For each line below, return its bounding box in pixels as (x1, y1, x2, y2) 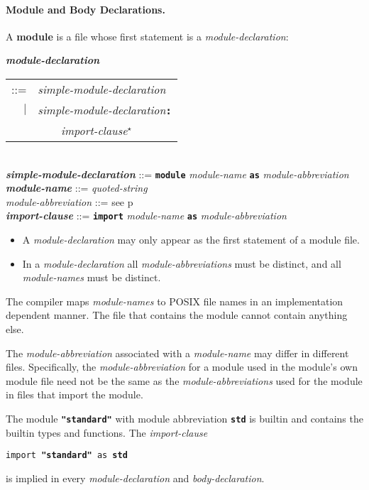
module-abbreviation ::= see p (6, 194, 133, 209)
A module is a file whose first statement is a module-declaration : (6, 28, 289, 43)
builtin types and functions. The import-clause (6, 425, 208, 440)
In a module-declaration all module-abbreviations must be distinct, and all (22, 256, 341, 271)
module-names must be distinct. (22, 270, 161, 285)
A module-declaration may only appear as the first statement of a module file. (22, 232, 360, 247)
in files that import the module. (6, 387, 143, 402)
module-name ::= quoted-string (6, 180, 148, 195)
